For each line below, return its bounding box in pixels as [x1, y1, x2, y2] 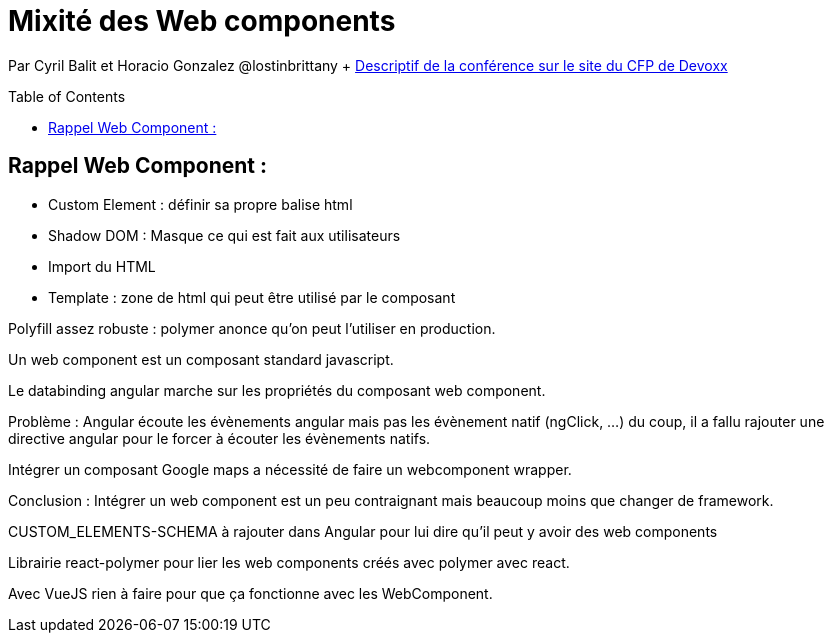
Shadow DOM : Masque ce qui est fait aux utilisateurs [48, 226, 401, 244]
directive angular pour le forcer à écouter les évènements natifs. [8, 429, 431, 447]
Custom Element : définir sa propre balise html [48, 195, 353, 213]
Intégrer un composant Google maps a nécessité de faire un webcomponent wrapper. [8, 460, 572, 478]
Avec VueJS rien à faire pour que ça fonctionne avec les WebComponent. [8, 584, 493, 602]
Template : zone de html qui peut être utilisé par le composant [48, 288, 456, 306]
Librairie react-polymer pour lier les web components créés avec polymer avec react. [8, 553, 570, 571]
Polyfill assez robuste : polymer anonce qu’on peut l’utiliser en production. [8, 319, 496, 337]
